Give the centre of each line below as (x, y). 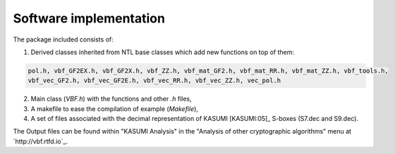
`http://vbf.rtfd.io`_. (41, 141)
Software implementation (89, 18)
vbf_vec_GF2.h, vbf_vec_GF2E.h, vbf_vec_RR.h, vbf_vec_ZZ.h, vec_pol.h (154, 81)
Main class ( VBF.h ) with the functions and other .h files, (111, 99)
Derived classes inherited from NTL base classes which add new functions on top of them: (163, 52)
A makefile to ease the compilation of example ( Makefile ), (115, 108)
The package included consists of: (63, 39)
